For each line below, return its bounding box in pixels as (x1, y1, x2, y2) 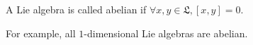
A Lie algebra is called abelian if (6, 2, 147, 16)
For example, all (6, 25, 76, 40)
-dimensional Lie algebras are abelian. (84, 25, 248, 40)
